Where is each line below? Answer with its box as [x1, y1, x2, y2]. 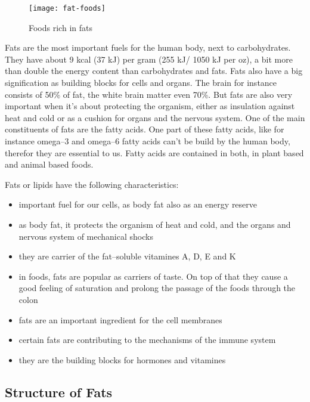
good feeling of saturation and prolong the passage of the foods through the [18, 282, 296, 294]
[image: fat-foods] [29, 4, 106, 13]
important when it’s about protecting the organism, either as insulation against [5, 100, 295, 112]
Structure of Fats [5, 382, 113, 401]
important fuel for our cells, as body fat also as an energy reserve [18, 198, 258, 211]
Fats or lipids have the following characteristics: [5, 178, 179, 190]
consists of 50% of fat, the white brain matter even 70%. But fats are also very [5, 88, 293, 100]
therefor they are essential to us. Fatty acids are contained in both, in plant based [5, 146, 304, 159]
